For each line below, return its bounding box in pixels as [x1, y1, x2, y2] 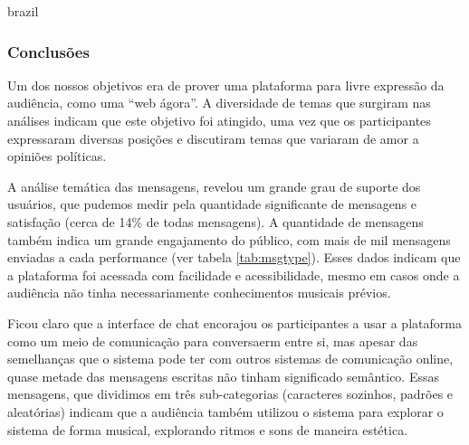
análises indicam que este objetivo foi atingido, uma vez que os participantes [7, 111, 431, 129]
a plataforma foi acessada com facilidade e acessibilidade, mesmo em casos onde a [7, 265, 460, 284]
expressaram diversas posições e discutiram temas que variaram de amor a [7, 128, 419, 147]
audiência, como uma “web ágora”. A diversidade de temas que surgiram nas [7, 93, 431, 112]
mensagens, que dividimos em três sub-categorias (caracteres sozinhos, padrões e [7, 384, 454, 403]
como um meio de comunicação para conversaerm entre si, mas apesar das [7, 331, 418, 350]
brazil [7, 2, 39, 20]
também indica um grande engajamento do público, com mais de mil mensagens [7, 230, 451, 249]
